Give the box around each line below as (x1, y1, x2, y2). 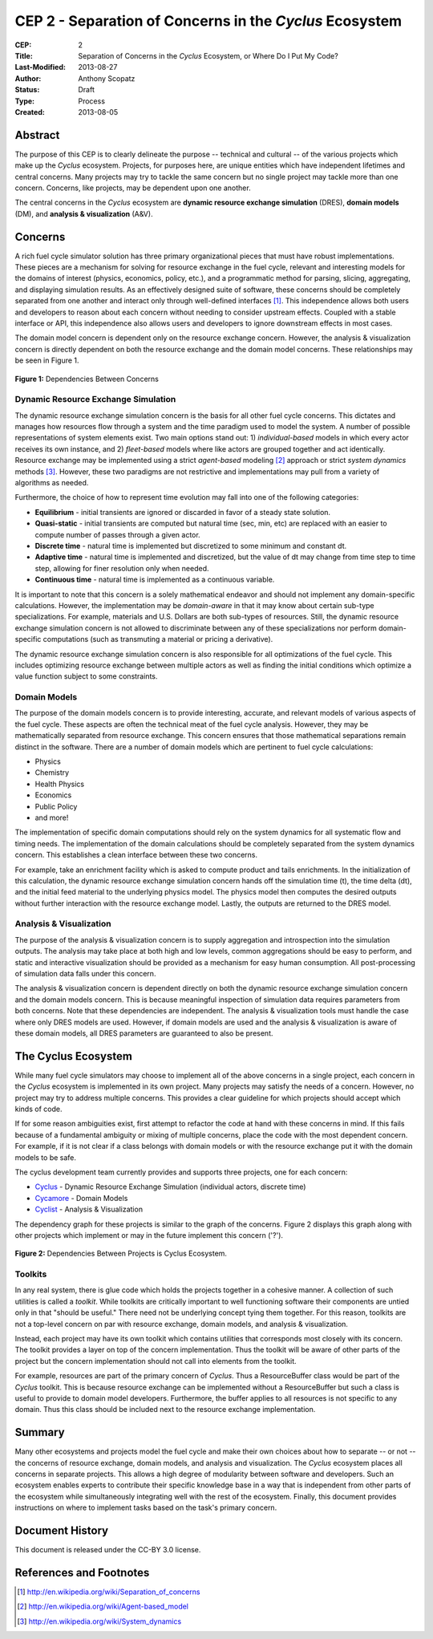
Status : (14, 85, 40, 95)
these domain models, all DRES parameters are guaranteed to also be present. (14, 1028, 273, 1038)
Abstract (14, 128, 60, 142)
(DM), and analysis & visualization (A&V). (14, 209, 153, 218)
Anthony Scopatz (78, 73, 136, 83)
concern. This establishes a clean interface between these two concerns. (14, 850, 258, 860)
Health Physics (34, 779, 85, 789)
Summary (14, 1426, 65, 1439)
